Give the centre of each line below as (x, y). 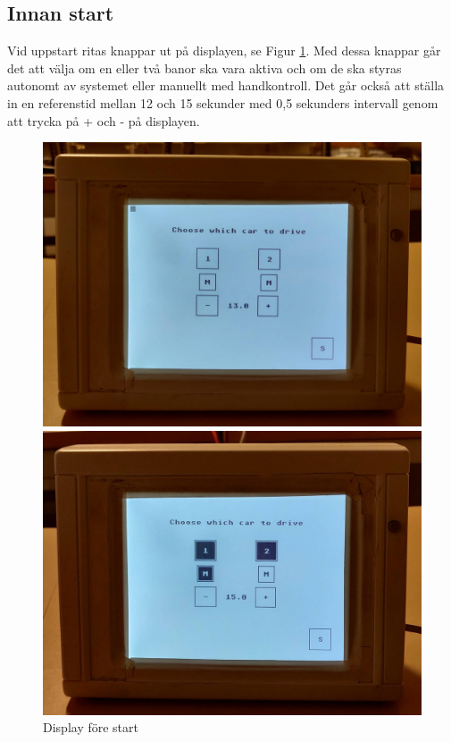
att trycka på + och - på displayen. (104, 120)
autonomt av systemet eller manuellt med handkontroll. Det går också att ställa (226, 85)
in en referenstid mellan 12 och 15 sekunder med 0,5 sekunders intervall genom (223, 102)
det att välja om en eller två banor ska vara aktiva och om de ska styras (205, 67)
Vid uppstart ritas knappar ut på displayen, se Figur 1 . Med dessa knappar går (224, 51)
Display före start (91, 727)
